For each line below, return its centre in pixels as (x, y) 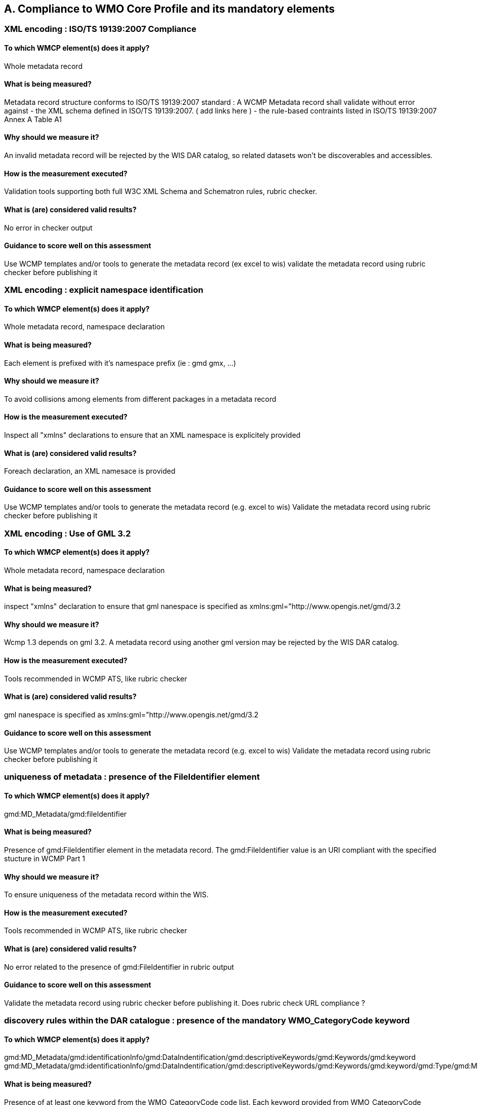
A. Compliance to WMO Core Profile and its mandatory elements (169, 9)
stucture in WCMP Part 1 (45, 858)
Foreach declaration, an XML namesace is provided (90, 471)
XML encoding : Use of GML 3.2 (68, 533)
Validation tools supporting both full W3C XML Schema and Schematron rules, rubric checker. (161, 192)
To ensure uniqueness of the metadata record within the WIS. (106, 895)
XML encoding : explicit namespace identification (104, 290)
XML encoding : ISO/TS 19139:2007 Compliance (100, 29)
